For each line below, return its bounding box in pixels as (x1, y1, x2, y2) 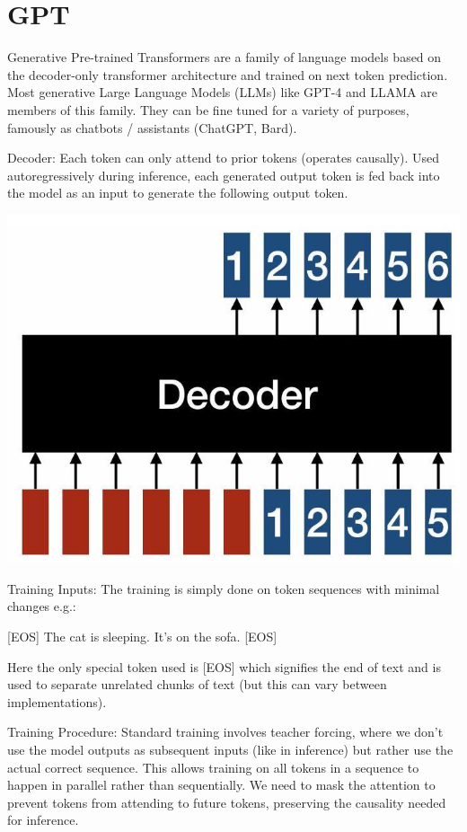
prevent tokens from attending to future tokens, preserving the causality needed (7, 792, 446, 811)
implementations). (7, 692, 107, 711)
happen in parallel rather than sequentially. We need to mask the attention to (7, 775, 436, 794)
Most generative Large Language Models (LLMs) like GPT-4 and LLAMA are (7, 83, 437, 102)
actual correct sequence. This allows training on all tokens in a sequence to (7, 757, 419, 776)
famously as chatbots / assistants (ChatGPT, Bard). (7, 118, 297, 137)
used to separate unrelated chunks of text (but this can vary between (7, 675, 387, 694)
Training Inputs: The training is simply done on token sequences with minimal (7, 579, 440, 597)
